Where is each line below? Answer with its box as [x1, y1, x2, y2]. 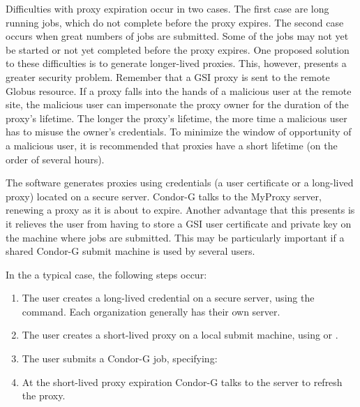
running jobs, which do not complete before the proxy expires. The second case [6, 15, 344, 29]
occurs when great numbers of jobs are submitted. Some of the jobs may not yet [6, 29, 349, 43]
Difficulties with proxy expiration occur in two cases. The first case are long [6, 1, 329, 15]
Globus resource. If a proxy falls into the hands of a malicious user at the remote [6, 83, 352, 98]
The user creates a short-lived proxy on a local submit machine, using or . [22, 327, 338, 342]
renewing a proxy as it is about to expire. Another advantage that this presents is [6, 202, 355, 217]
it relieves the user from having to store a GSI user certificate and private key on [6, 216, 352, 230]
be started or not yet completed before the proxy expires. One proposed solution [6, 42, 350, 57]
